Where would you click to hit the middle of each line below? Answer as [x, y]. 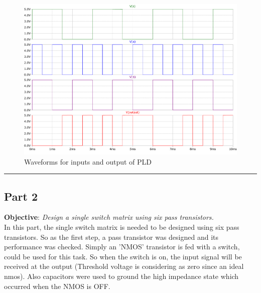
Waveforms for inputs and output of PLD [88, 161]
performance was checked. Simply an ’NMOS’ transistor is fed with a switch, [122, 247]
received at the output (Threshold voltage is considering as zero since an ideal [124, 266]
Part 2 [21, 196]
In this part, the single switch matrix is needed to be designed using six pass [122, 227]
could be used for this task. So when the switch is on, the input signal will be [123, 256]
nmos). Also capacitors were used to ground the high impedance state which [121, 276]
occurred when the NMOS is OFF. [57, 286]
